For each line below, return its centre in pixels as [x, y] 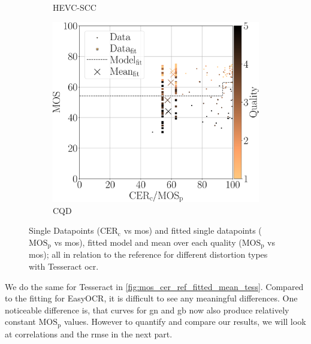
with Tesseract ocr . [64, 266]
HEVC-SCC [75, 7]
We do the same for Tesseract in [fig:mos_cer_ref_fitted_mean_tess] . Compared [154, 286]
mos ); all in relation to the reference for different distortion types [148, 254]
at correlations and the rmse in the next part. [89, 334]
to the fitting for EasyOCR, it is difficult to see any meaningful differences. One [151, 298]
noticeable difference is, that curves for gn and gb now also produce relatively [147, 310]
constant [20, 322]
